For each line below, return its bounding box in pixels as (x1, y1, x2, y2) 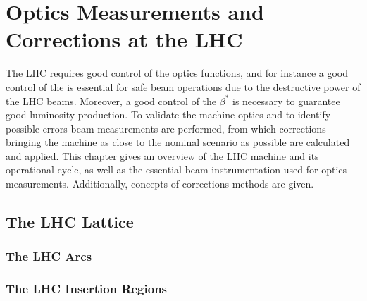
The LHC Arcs (6, 247, 92, 265)
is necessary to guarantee (232, 93, 340, 108)
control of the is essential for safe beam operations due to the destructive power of (6, 79, 361, 94)
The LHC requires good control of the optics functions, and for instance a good (6, 66, 349, 80)
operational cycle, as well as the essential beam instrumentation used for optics (6, 162, 347, 177)
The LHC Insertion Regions (6, 280, 168, 297)
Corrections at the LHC (6, 25, 243, 54)
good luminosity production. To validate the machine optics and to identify (6, 107, 331, 122)
